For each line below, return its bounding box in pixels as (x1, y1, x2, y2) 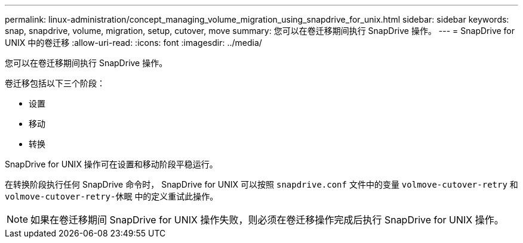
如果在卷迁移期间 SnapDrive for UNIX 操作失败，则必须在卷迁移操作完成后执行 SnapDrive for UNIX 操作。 (30, 214, 504, 226)
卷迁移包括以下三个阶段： (5, 78, 105, 88)
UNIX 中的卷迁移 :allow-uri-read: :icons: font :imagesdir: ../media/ (5, 38, 262, 48)
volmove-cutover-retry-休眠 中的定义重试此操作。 (5, 191, 219, 201)
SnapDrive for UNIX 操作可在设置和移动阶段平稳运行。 (5, 159, 218, 169)
